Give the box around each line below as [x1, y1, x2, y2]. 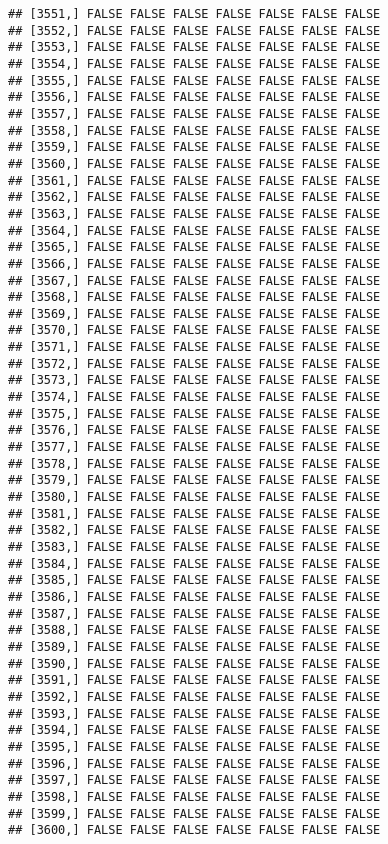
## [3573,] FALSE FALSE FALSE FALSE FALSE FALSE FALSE [8, 373, 381, 388]
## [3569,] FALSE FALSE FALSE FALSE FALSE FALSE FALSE [8, 306, 381, 321]
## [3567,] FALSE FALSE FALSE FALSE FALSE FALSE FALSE [8, 273, 381, 288]
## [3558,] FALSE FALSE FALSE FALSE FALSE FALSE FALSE [8, 123, 381, 138]
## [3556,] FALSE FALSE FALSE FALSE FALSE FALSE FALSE [8, 90, 381, 105]
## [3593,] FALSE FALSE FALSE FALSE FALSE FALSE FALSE [8, 706, 381, 721]
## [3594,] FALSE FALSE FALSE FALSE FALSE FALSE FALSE [8, 723, 381, 738]
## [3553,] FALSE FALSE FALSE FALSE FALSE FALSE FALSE [8, 40, 381, 55]
